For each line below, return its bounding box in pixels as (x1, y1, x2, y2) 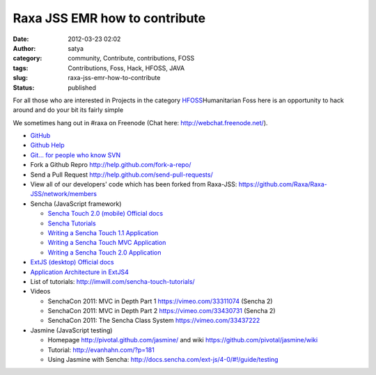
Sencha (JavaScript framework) (30, 199, 122, 208)
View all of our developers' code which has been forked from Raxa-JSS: (30, 180, 237, 189)
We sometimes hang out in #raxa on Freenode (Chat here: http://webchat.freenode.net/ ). (13, 118, 268, 127)
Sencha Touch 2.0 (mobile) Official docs (47, 209, 164, 218)
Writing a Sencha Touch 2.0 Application (47, 248, 162, 257)
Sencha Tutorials (47, 219, 97, 228)
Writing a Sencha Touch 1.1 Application (47, 228, 159, 237)
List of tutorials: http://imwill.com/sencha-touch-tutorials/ (30, 277, 195, 285)
